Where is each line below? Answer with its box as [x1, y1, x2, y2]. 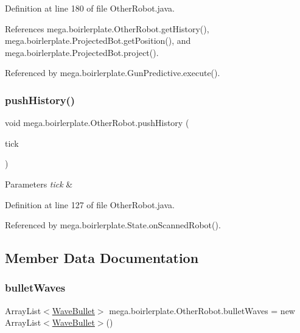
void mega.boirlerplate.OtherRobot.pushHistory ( [5, 116, 189, 129]
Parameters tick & [5, 177, 73, 190]
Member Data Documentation [5, 248, 199, 267]
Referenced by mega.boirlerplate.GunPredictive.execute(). [5, 66, 220, 79]
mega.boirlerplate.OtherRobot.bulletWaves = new [109, 304, 295, 317]
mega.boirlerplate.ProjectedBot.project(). [5, 46, 159, 58]
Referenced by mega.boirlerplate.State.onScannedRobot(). [5, 219, 221, 231]
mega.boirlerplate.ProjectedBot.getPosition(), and [5, 34, 191, 47]
